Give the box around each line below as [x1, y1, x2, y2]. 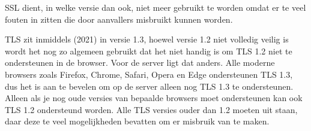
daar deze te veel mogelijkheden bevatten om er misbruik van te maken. [5, 115, 270, 127]
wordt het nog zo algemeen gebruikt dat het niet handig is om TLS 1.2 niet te [5, 44, 292, 57]
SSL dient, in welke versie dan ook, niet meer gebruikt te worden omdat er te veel [5, 1, 306, 13]
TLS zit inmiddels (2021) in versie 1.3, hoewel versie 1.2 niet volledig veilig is [5, 33, 289, 45]
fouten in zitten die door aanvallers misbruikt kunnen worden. [5, 13, 233, 25]
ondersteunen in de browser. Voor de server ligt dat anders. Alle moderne [5, 56, 275, 69]
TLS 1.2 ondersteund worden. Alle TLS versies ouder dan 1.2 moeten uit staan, [5, 103, 298, 115]
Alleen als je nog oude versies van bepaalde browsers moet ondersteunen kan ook [5, 92, 303, 104]
